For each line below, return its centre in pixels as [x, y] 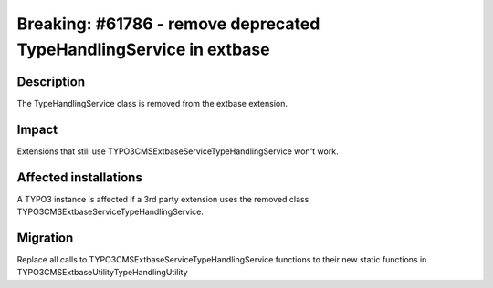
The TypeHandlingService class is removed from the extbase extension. [152, 103]
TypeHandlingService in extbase [143, 49]
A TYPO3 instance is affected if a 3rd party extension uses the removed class [163, 199]
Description [51, 82]
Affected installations [80, 177]
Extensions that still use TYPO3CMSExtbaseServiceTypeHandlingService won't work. [178, 151]
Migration [45, 237]
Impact [37, 129]
